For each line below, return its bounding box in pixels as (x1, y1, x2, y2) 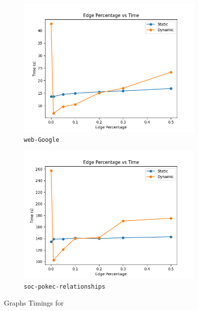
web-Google (24, 136, 59, 143)
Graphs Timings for (4, 297, 64, 308)
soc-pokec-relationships (24, 283, 105, 290)
